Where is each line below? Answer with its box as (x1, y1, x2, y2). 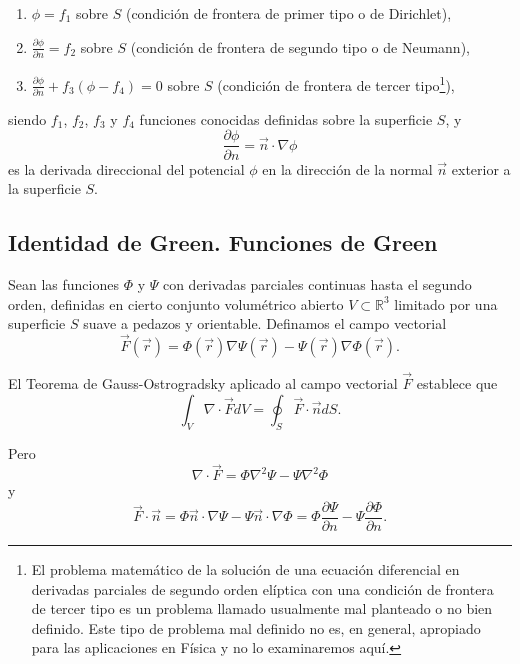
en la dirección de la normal (262, 158, 433, 179)
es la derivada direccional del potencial (8, 158, 245, 179)
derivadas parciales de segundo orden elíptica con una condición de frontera (31, 578, 494, 599)
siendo (8, 108, 47, 129)
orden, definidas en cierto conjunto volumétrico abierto (8, 293, 344, 314)
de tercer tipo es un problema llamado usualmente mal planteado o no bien (31, 598, 493, 619)
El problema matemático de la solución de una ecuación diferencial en (31, 559, 460, 579)
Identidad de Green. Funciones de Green (8, 227, 438, 258)
